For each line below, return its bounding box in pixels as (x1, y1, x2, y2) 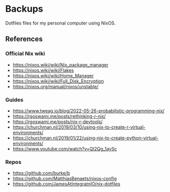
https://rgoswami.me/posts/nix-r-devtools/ (12, 118, 103, 125)
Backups (5, 3, 43, 15)
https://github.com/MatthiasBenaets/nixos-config (12, 176, 117, 182)
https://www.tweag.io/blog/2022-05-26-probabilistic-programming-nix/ (12, 108, 165, 114)
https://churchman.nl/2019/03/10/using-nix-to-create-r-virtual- (12, 124, 145, 130)
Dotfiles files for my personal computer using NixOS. (5, 20, 116, 26)
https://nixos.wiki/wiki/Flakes (12, 67, 74, 73)
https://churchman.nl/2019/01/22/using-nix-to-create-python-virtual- (12, 135, 159, 141)
